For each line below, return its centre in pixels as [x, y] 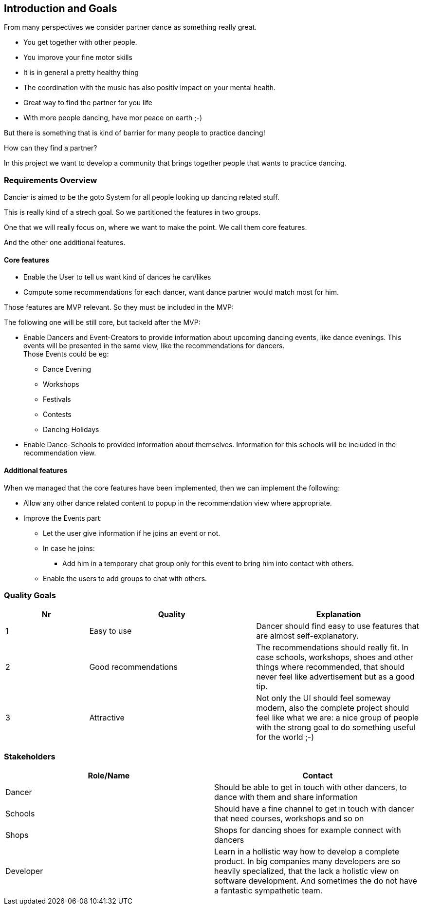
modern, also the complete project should [333, 708]
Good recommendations [133, 667]
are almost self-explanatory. [307, 636]
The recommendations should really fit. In [332, 648]
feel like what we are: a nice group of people [338, 718]
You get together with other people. [80, 42]
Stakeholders [30, 756]
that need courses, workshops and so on [289, 819]
